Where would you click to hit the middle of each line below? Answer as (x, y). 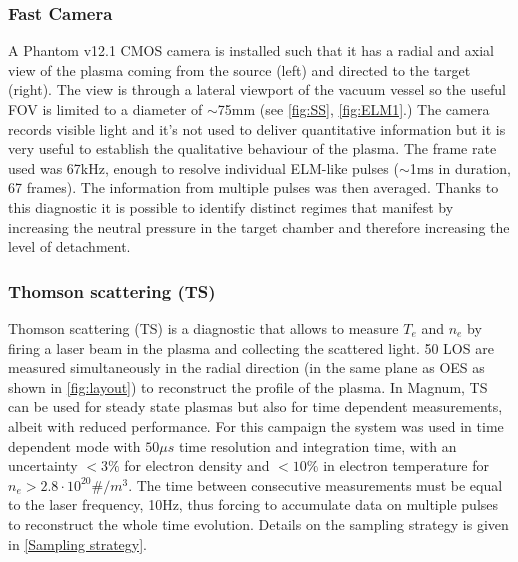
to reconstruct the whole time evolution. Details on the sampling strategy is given (258, 523)
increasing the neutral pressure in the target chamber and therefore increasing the (259, 226)
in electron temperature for (406, 465)
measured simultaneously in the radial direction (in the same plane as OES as (246, 367)
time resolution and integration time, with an (317, 445)
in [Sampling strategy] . (77, 543)
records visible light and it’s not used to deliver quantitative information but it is (257, 128)
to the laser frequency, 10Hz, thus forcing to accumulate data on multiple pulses (253, 504)
